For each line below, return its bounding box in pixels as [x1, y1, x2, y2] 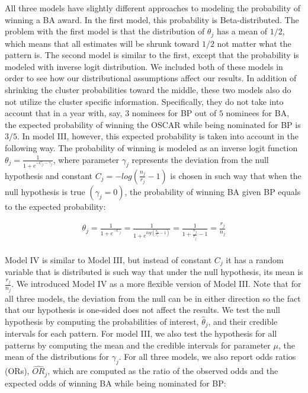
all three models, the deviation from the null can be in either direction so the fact [5, 292, 301, 304]
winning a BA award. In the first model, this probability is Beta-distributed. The [5, 13, 299, 25]
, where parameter [53, 153, 120, 165]
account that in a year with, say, [5, 107, 123, 119]
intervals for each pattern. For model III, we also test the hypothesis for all [5, 327, 277, 340]
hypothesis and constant [5, 169, 93, 181]
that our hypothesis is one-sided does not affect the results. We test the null [5, 303, 280, 316]
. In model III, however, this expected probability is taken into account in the [17, 130, 299, 142]
